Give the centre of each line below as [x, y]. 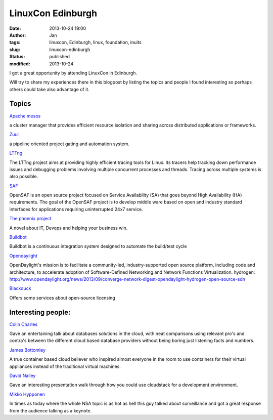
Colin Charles [24, 324]
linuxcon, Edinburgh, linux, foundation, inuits [95, 43]
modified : [20, 64]
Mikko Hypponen [27, 394]
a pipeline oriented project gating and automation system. [70, 144]
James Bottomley [27, 350]
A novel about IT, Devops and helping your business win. [69, 228]
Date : [15, 28]
